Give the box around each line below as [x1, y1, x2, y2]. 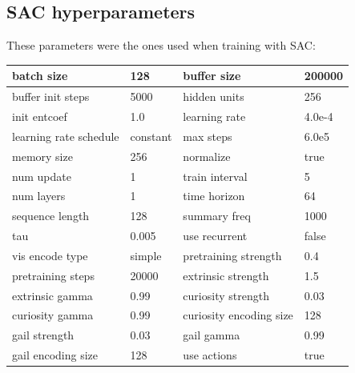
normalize [183, 147, 231, 164]
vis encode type [12, 247, 88, 263]
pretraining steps [12, 267, 95, 283]
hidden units [183, 88, 244, 105]
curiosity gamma [12, 307, 94, 323]
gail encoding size [12, 347, 99, 363]
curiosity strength [183, 287, 269, 303]
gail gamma [183, 327, 240, 343]
